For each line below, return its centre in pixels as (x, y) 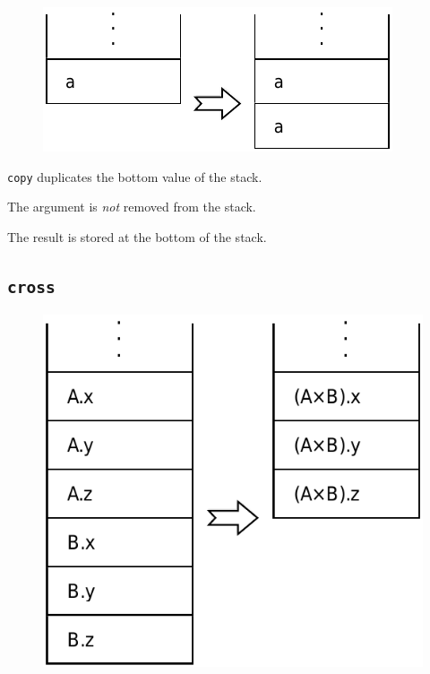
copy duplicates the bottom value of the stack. (135, 176)
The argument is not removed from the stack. (132, 207)
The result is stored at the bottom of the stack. (137, 236)
